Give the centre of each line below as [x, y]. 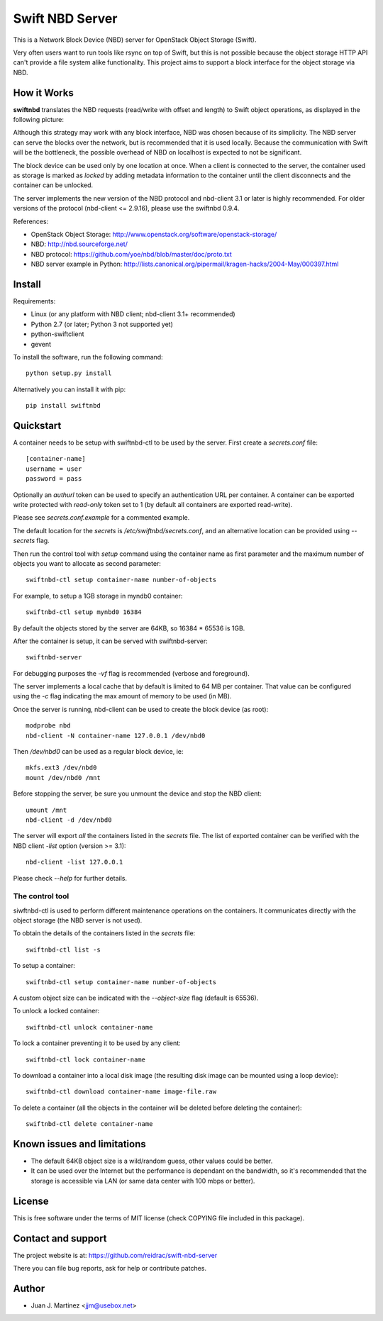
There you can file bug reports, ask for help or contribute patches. [110, 1269]
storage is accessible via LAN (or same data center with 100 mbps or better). [143, 1181]
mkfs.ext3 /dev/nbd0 [61, 768]
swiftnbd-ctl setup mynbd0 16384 [84, 612]
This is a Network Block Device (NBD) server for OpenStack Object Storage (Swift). [135, 40]
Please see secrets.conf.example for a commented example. [101, 518]
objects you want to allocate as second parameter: [87, 563]
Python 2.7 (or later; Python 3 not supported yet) [102, 324]
